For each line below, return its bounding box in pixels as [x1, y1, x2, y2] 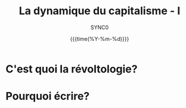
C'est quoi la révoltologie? [5, 62, 138, 75]
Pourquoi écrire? [5, 90, 90, 103]
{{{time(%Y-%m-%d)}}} [70, 35, 129, 42]
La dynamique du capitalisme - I [18, 4, 181, 18]
